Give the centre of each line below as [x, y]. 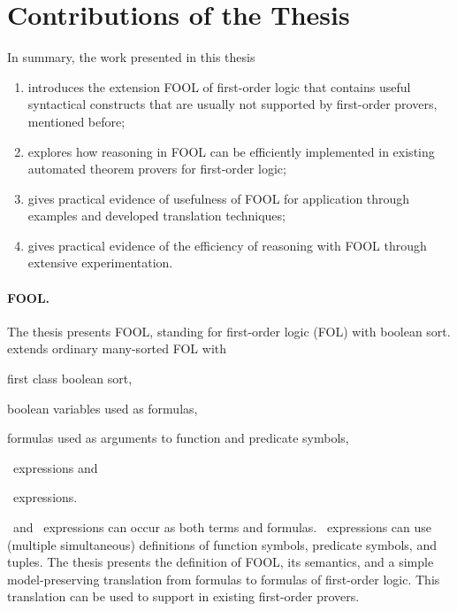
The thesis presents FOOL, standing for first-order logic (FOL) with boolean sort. [229, 331]
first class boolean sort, [70, 379]
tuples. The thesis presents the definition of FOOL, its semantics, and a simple [221, 562]
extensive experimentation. [100, 263]
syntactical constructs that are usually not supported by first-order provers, [232, 104]
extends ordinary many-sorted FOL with [117, 348]
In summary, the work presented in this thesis [131, 57]
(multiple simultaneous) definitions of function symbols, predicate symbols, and [222, 544]
